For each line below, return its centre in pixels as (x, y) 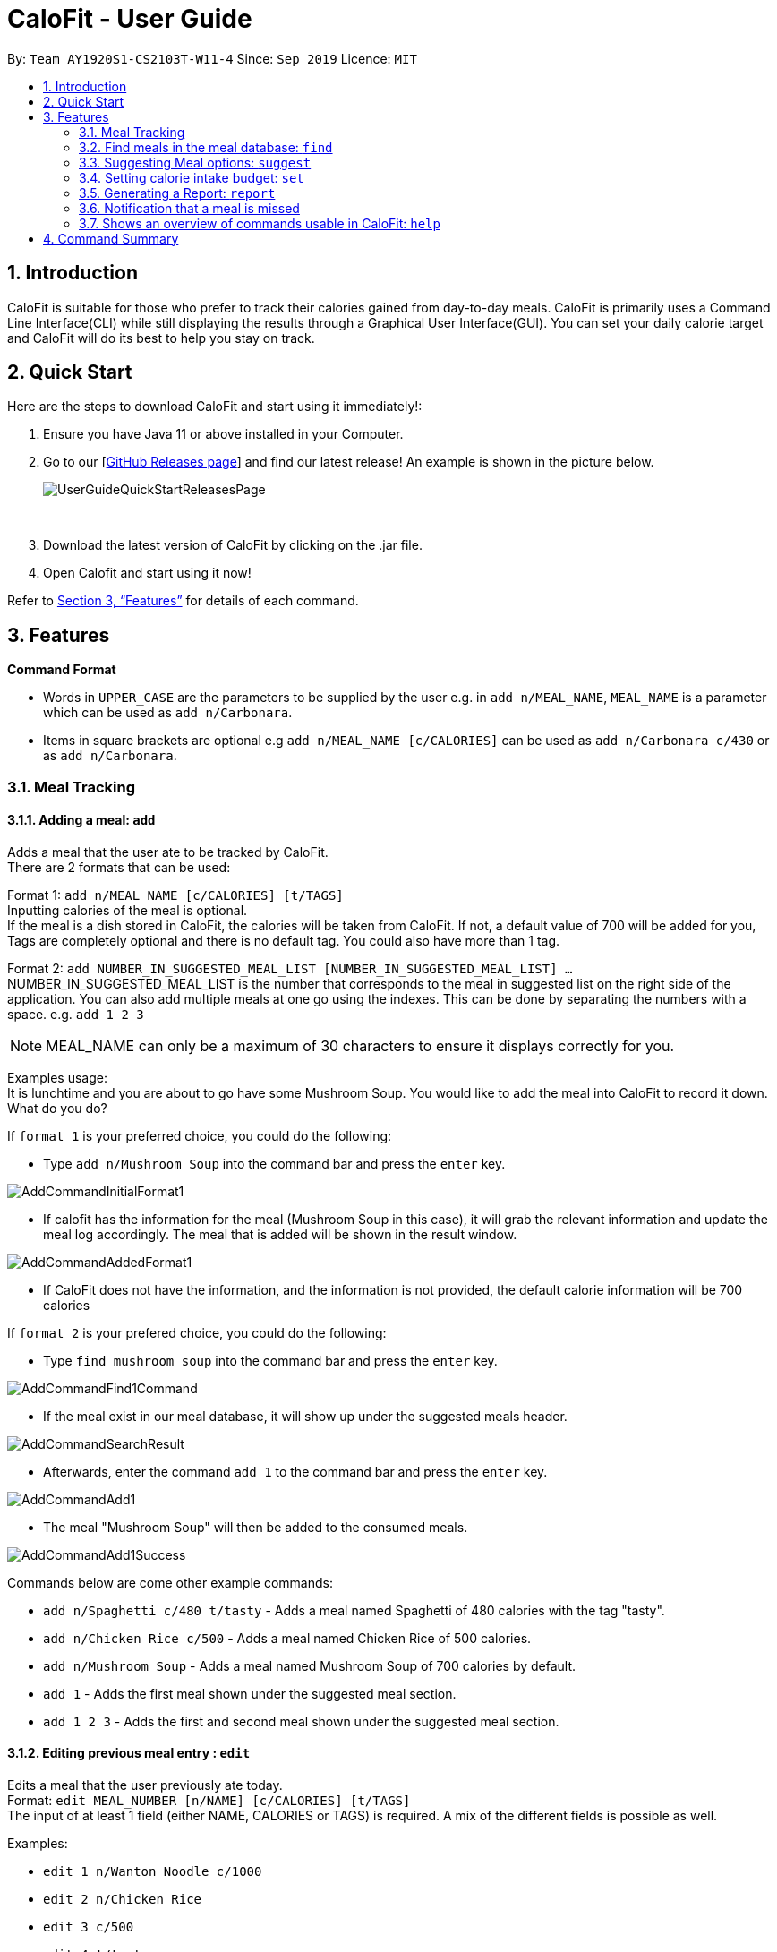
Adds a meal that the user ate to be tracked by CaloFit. (168, 852)
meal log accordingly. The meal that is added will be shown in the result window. (280, 1234)
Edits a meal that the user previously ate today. (145, 1785)
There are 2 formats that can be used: (119, 867)
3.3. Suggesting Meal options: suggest (195, 162)
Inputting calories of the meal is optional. (128, 910)
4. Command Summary (111, 238)
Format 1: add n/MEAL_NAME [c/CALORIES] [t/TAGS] (175, 895)
